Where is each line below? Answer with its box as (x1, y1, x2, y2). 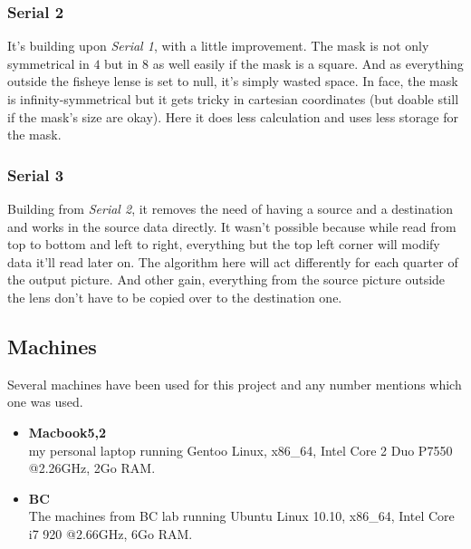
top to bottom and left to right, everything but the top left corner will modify (7, 235, 440, 254)
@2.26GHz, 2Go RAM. (28, 458, 156, 477)
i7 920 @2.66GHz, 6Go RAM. (28, 524, 193, 543)
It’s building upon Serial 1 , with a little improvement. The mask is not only (7, 36, 429, 55)
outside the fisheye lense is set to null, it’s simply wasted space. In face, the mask (7, 72, 458, 91)
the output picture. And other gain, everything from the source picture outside (7, 270, 446, 289)
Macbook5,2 (28, 422, 107, 441)
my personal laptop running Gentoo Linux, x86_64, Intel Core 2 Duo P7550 (28, 440, 453, 459)
